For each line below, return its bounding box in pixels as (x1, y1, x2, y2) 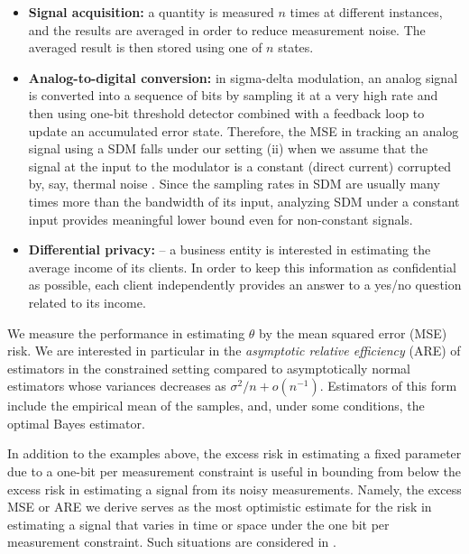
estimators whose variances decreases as (7, 376, 226, 395)
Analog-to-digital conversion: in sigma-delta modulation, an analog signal (28, 68, 458, 87)
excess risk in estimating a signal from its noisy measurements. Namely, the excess (7, 479, 462, 498)
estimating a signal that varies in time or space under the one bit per (7, 514, 390, 533)
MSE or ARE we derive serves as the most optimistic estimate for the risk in (7, 497, 432, 516)
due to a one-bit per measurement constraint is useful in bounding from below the (7, 462, 461, 481)
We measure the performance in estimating (7, 323, 245, 342)
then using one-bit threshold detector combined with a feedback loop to (28, 103, 425, 122)
